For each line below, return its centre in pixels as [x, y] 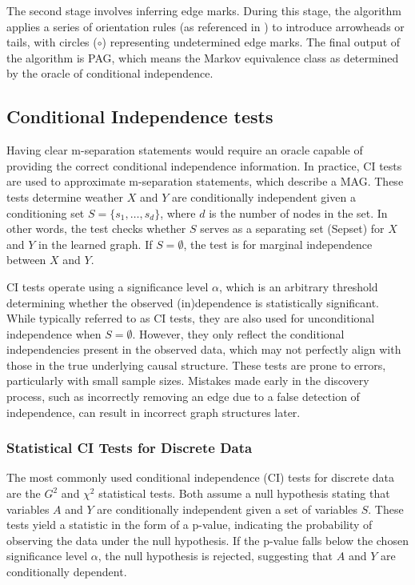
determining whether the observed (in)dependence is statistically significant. [193, 302]
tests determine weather [65, 196]
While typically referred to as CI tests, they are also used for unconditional [191, 318]
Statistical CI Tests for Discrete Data [130, 448]
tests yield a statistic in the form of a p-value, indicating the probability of [190, 525]
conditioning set [46, 212]
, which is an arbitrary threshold [298, 286]
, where [178, 212]
